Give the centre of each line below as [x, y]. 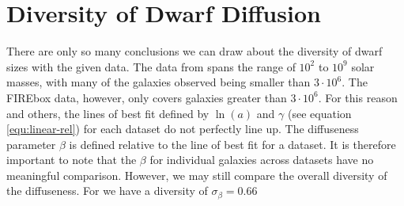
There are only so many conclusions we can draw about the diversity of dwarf [194, 51]
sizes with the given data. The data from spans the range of [151, 66]
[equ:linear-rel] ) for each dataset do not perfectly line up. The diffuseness [183, 129]
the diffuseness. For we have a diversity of [107, 191]
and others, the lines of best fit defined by [108, 113]
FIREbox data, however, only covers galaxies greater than [147, 97]
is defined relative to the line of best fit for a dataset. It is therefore [232, 144]
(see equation [319, 113]
